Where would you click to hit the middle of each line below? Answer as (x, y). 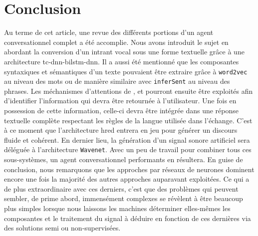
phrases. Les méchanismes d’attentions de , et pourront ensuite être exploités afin (129, 91)
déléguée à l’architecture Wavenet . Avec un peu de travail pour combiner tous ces (128, 149)
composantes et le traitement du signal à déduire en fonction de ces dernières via (128, 218)
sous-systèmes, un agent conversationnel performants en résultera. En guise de (124, 159)
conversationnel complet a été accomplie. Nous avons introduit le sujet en (116, 42)
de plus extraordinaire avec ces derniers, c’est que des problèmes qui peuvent (121, 188)
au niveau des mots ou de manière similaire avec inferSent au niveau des (117, 81)
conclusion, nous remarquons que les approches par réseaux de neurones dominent (129, 169)
